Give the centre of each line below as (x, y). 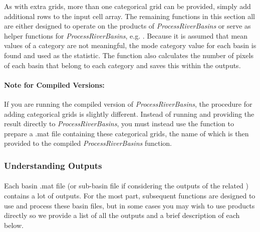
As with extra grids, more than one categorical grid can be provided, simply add (127, 6)
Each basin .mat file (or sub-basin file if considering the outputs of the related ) (126, 186)
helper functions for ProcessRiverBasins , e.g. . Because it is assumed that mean (126, 35)
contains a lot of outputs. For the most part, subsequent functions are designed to (130, 195)
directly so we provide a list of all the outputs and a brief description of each (122, 215)
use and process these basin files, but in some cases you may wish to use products (129, 205)
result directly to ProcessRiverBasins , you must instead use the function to (119, 124)
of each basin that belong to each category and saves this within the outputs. (122, 65)
